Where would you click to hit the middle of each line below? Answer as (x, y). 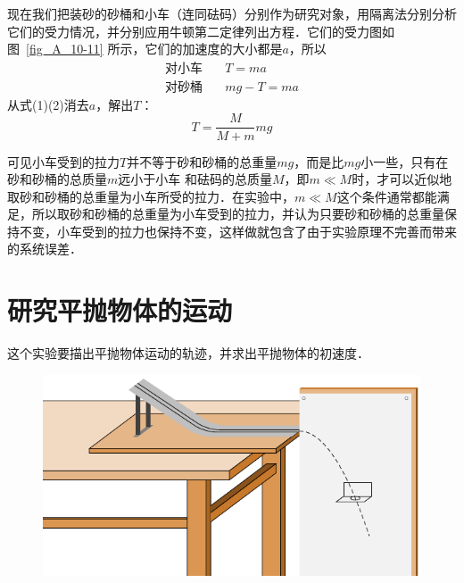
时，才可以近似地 (402, 179)
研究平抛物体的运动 (120, 310)
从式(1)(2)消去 (48, 104)
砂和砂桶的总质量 (57, 179)
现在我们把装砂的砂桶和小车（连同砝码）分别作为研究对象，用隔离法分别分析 (232, 13)
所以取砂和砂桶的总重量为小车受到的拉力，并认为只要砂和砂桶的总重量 (238, 214)
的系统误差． (45, 249)
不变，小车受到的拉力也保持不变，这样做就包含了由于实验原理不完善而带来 (238, 231)
